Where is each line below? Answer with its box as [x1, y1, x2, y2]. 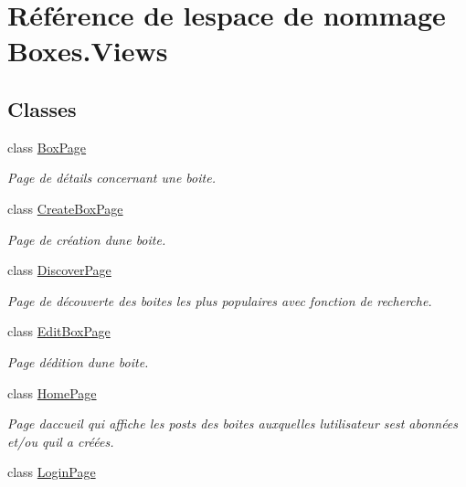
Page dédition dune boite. [7, 352, 149, 371]
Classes [7, 94, 77, 122]
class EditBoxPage [7, 322, 111, 341]
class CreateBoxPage [7, 198, 123, 217]
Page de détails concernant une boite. [7, 168, 216, 187]
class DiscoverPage [7, 260, 111, 280]
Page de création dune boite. [7, 229, 166, 249]
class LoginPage [7, 462, 96, 482]
